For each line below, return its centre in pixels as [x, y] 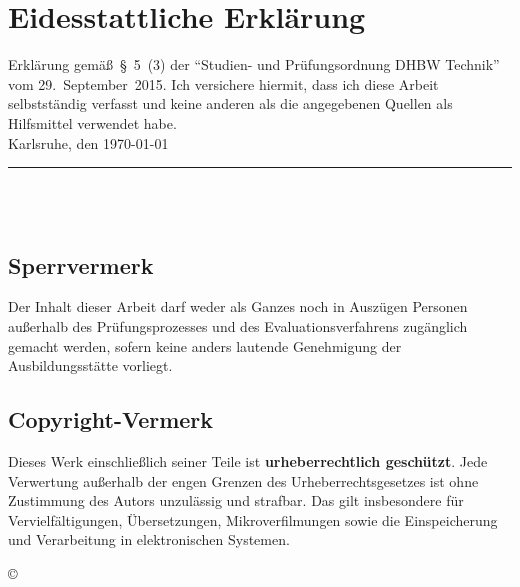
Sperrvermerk [81, 264]
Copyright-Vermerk [111, 419]
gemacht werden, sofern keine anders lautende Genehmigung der [205, 345]
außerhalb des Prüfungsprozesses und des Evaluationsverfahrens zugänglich [238, 326]
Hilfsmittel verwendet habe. [92, 122]
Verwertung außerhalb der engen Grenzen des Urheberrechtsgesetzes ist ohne [243, 480]
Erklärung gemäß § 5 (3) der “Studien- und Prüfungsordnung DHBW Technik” [254, 64]
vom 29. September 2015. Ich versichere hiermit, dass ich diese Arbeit [223, 83]
